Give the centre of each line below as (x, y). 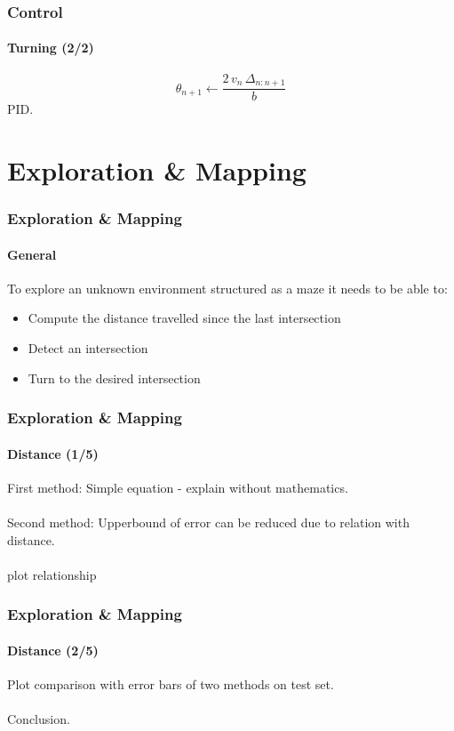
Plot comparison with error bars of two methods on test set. (171, 683)
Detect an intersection (88, 347)
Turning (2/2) (51, 48)
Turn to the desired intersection (114, 378)
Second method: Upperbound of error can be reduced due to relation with (208, 522)
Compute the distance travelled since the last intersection (184, 318)
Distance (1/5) (53, 453)
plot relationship (52, 574)
